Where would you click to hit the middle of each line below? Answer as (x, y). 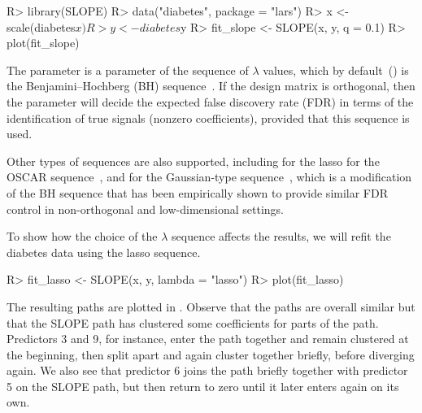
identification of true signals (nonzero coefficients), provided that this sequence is (208, 117)
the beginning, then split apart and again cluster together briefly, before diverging (211, 354)
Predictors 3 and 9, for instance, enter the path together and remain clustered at (208, 339)
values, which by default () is (336, 70)
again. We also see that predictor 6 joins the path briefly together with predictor (207, 370)
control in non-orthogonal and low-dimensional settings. (146, 209)
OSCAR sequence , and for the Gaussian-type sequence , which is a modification (209, 177)
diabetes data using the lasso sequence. (104, 252)
